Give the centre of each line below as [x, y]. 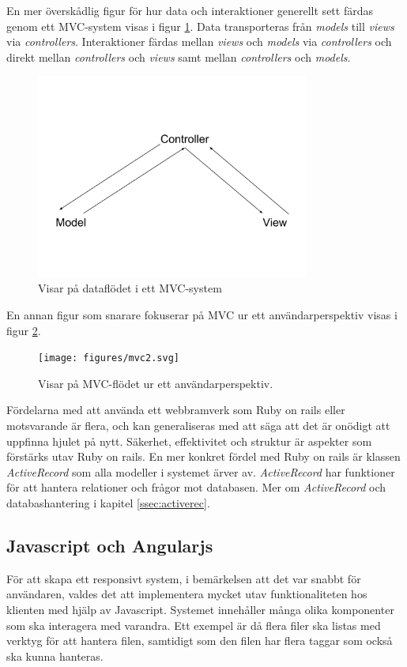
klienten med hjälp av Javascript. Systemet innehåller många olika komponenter [200, 609]
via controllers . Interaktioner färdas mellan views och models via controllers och [199, 41]
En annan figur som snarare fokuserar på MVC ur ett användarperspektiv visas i [202, 314]
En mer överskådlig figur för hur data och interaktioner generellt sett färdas [190, 10]
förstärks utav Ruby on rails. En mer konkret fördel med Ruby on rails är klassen [203, 456]
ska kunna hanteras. [55, 656]
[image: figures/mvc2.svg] [109, 358]
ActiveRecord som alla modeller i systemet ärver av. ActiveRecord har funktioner [201, 471]
